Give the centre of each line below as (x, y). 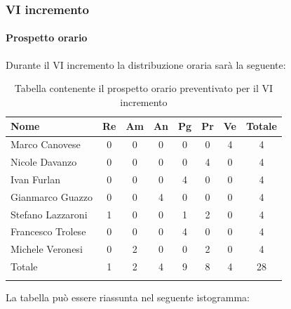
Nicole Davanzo (44, 162)
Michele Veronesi (47, 249)
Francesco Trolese (48, 231)
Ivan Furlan (36, 179)
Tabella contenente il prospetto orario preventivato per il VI (143, 88)
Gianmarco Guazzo (52, 196)
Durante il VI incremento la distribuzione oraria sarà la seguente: (146, 64)
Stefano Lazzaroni (49, 214)
